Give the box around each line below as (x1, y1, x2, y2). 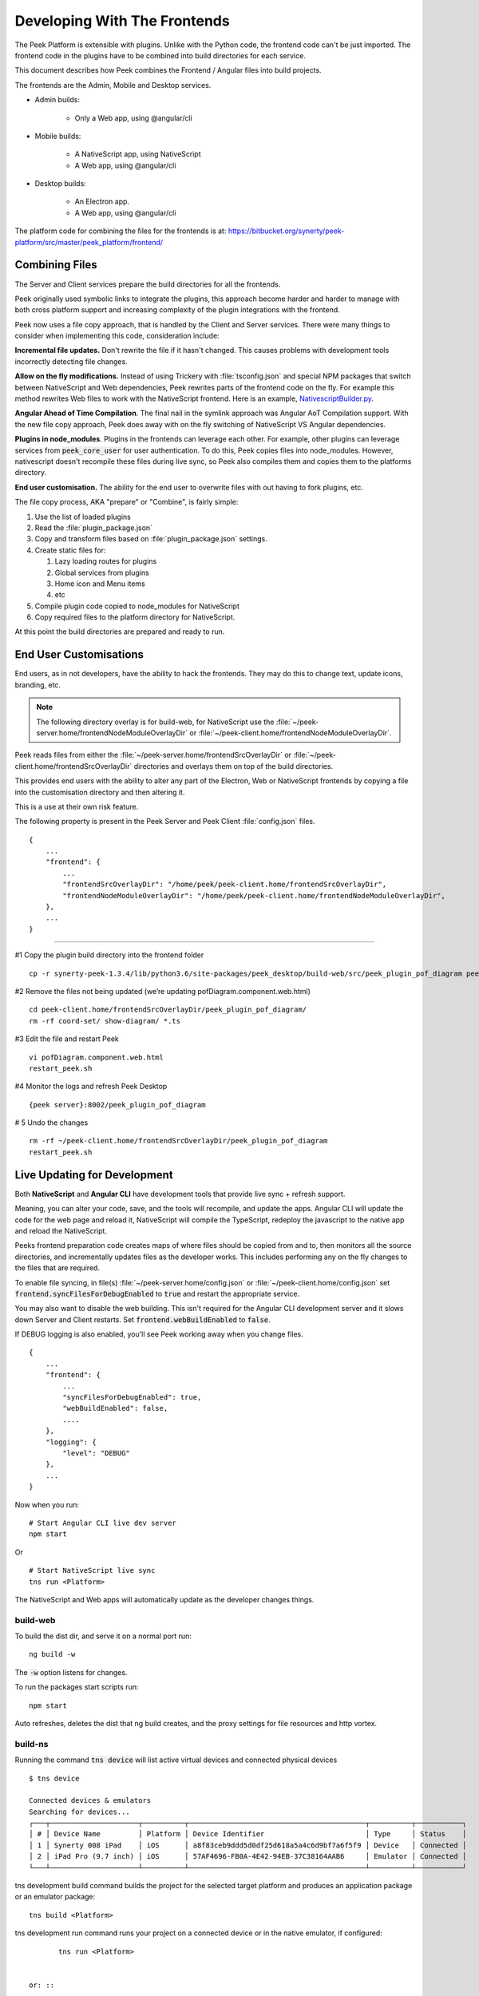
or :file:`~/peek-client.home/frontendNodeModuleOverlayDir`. (188, 727, 392, 738)
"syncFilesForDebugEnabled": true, (62, 1393, 202, 1402)
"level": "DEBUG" (62, 1448, 131, 1457)
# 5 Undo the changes (14, 1118, 89, 1127)
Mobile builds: (34, 131, 81, 141)
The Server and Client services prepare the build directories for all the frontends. (14, 279, 281, 289)
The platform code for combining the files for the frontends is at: (14, 226, 227, 236)
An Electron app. (74, 196, 130, 207)
